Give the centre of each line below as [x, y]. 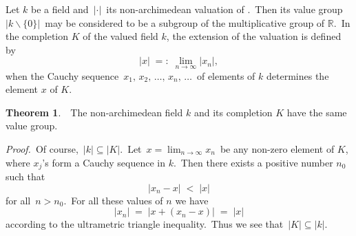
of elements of [226, 75]
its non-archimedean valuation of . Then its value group [224, 9]
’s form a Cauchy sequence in [104, 162]
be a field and [60, 9]
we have [192, 200]
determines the [298, 75]
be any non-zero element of [277, 148]
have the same [317, 112]
